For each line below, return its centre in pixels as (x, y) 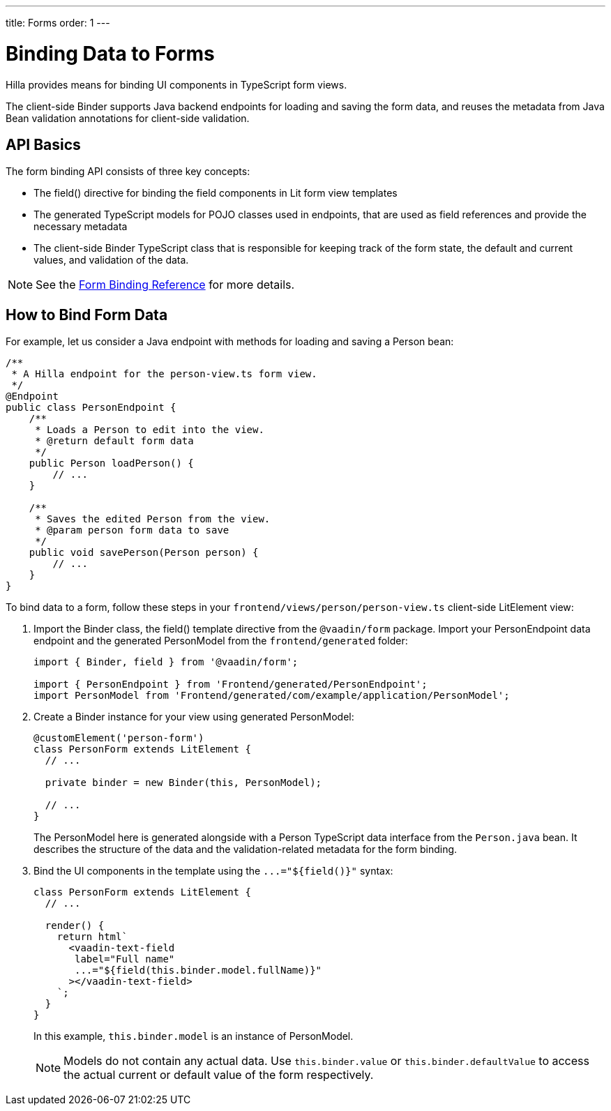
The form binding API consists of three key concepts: (128, 172)
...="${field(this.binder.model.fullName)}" (198, 970)
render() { (75, 926)
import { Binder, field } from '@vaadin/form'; (166, 662)
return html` (92, 937)
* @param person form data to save (132, 530)
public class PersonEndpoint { (91, 408)
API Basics (43, 144)
